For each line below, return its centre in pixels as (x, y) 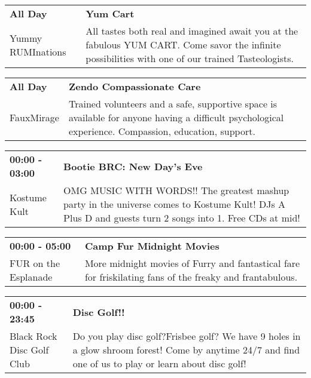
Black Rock (33, 336)
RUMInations (38, 51)
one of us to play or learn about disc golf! (159, 363)
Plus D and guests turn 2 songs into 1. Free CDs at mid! (182, 218)
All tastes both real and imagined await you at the (192, 31)
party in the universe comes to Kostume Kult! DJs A (175, 204)
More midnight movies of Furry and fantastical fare (192, 263)
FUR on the (35, 263)
